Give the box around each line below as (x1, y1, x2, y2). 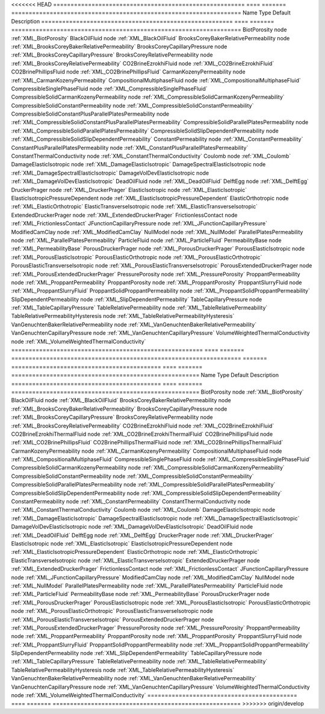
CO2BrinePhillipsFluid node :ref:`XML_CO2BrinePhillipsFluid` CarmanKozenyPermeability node (11, 68, 246, 75)
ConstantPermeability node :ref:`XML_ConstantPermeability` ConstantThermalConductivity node (11, 498, 251, 505)
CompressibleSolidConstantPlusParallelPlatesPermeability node (11, 110, 170, 117)
